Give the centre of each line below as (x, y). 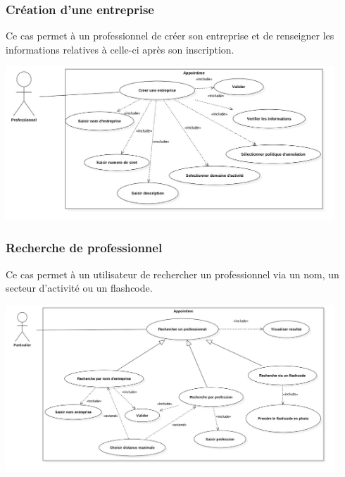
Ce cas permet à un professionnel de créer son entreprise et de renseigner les (170, 36)
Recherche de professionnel (84, 248)
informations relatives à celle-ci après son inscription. (120, 49)
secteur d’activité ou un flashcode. (79, 288)
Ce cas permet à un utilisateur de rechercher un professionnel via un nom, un (172, 274)
